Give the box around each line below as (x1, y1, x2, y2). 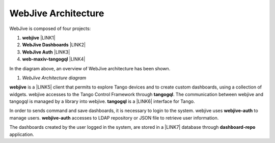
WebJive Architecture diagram (22, 74, 87, 81)
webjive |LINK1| (22, 35, 56, 41)
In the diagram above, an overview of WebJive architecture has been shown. (9, 65, 171, 71)
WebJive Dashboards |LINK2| (22, 42, 86, 48)
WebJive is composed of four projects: (9, 25, 91, 32)
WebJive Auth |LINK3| (22, 49, 70, 55)
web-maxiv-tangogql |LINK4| (22, 56, 86, 62)
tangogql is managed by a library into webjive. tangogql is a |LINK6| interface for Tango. (9, 98, 196, 104)
